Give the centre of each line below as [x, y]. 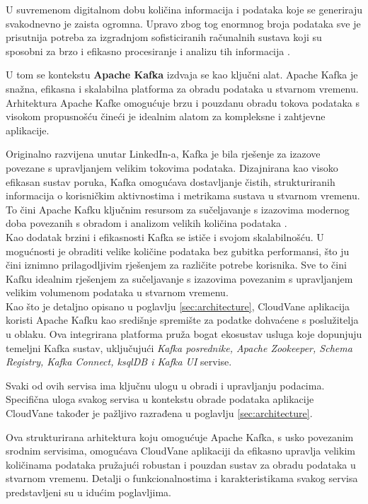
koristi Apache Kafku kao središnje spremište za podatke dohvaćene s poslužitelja [182, 320]
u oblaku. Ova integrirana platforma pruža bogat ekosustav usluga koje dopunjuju [184, 334]
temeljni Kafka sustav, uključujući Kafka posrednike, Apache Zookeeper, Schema [179, 347]
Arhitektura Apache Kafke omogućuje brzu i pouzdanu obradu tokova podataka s [183, 102]
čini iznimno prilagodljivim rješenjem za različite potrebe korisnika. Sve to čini [176, 265]
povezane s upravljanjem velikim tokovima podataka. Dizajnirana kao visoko [172, 167]
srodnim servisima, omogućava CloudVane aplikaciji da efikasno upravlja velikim [180, 451]
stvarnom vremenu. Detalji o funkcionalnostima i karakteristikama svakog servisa [182, 478]
